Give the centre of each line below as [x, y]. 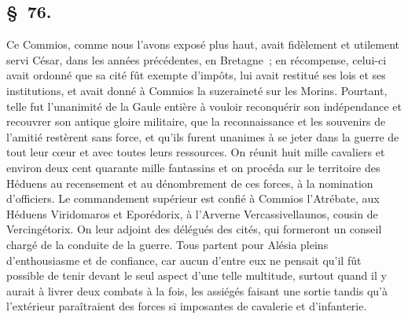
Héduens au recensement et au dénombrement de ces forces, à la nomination [190, 183]
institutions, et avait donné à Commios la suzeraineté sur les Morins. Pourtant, [197, 90]
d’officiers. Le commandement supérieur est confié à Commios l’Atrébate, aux [193, 198]
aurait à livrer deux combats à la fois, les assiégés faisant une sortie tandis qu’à [197, 290]
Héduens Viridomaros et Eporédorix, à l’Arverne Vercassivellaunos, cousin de [192, 213]
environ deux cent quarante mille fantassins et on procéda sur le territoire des [193, 167]
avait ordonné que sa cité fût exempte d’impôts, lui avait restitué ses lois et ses [196, 75]
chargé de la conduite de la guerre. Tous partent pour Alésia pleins [167, 244]
